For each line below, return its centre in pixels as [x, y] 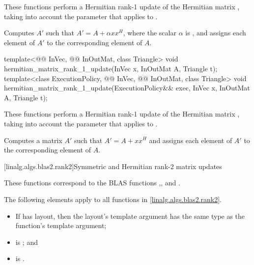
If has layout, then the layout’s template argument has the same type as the [130, 216]
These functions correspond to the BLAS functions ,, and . [92, 183]
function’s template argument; [61, 225]
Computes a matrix [33, 140]
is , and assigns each [216, 33]
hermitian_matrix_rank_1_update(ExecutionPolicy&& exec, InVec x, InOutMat [127, 88]
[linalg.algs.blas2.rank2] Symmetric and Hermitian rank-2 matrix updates [113, 166]
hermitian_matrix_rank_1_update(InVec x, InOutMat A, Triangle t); [111, 68]
